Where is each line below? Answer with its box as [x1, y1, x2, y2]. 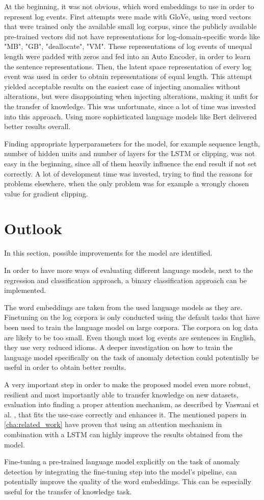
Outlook [4, 218, 62, 239]
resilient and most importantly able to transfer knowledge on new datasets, [4, 389, 239, 399]
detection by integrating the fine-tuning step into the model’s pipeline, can [4, 466, 237, 477]
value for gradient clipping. [4, 188, 88, 198]
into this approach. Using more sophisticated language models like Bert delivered [4, 111, 257, 121]
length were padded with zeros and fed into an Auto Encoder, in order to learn [4, 51, 251, 61]
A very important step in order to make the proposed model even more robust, [4, 379, 251, 389]
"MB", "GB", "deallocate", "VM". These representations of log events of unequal [4, 41, 252, 52]
